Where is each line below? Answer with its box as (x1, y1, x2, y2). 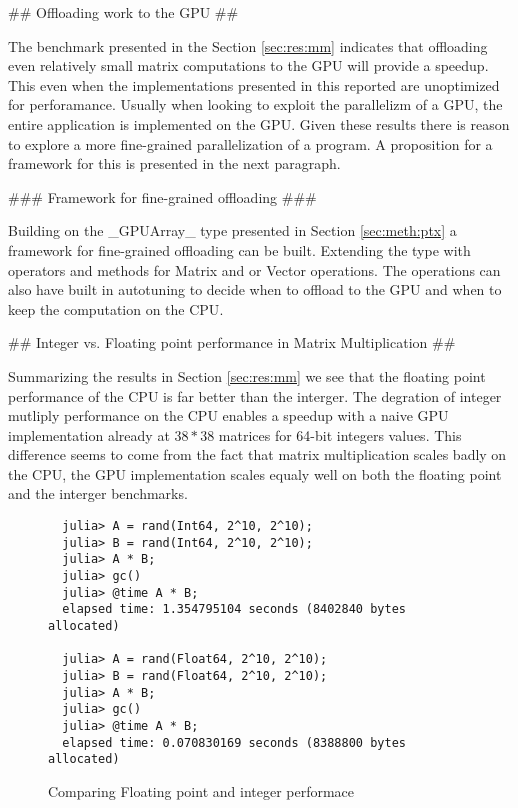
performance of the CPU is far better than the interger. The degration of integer (8, 385, 502, 406)
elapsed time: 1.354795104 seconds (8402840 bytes (62, 602, 406, 617)
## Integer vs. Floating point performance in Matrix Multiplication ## (8, 332, 456, 353)
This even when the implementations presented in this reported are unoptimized (8, 74, 500, 95)
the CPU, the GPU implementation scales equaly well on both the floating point (8, 463, 502, 484)
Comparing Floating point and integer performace (48, 780, 355, 801)
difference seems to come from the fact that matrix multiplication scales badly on (8, 444, 507, 465)
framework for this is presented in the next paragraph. (8, 153, 341, 174)
